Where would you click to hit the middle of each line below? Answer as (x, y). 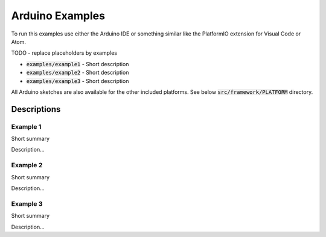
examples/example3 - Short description (78, 81)
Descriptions (36, 109)
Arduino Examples (58, 16)
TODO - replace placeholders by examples (64, 53)
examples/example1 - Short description (78, 64)
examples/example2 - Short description (78, 73)
